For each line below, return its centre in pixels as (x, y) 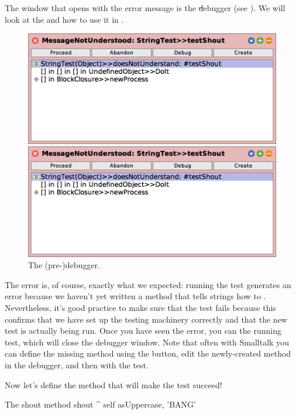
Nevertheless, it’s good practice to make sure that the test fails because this (140, 308)
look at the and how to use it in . (64, 19)
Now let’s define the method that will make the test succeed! (113, 384)
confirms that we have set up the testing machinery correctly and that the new (146, 319)
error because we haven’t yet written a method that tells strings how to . (135, 296)
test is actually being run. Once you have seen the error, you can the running (143, 331)
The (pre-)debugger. (64, 265)
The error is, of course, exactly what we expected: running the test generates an (148, 284)
